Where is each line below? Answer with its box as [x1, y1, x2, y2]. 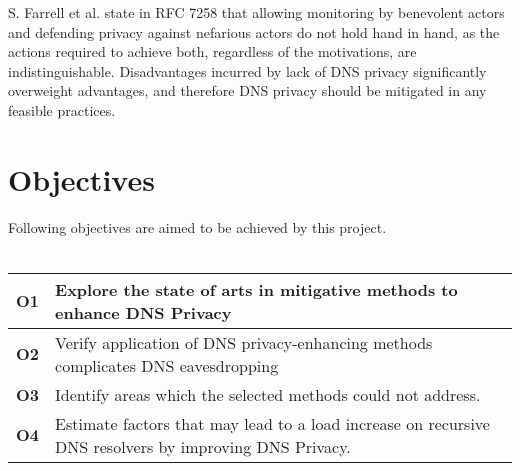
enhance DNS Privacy [55, 300, 232, 324]
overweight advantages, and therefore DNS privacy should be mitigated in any [8, 80, 487, 101]
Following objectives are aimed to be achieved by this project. [8, 216, 387, 237]
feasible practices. [8, 99, 116, 120]
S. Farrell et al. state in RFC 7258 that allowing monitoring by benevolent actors [8, 2, 505, 22]
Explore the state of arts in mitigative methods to [55, 277, 458, 301]
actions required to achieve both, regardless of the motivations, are [8, 41, 417, 62]
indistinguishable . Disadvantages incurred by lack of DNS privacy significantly [8, 60, 487, 81]
